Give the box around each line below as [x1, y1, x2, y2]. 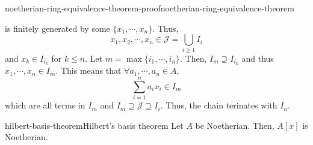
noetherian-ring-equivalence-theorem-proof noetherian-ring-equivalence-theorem [5, 2, 294, 14]
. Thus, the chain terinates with [160, 99, 277, 111]
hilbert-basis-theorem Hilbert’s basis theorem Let [5, 119, 184, 131]
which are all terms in [5, 99, 85, 111]
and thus [241, 52, 274, 64]
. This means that [55, 64, 122, 77]
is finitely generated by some [5, 22, 110, 34]
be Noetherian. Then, [195, 119, 274, 131]
